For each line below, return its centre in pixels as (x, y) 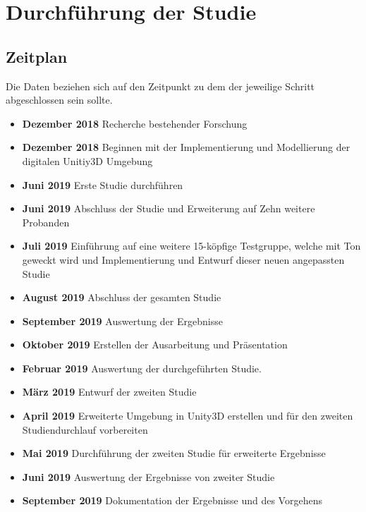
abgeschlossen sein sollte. (59, 100)
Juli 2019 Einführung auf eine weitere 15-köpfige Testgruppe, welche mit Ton (191, 246)
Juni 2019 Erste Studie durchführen (103, 184)
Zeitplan (37, 56)
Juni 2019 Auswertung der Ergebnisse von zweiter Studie (148, 476)
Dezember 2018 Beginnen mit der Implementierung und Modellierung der (186, 147)
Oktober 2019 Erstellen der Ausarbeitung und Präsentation (155, 345)
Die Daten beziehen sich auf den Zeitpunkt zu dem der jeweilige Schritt (160, 86)
